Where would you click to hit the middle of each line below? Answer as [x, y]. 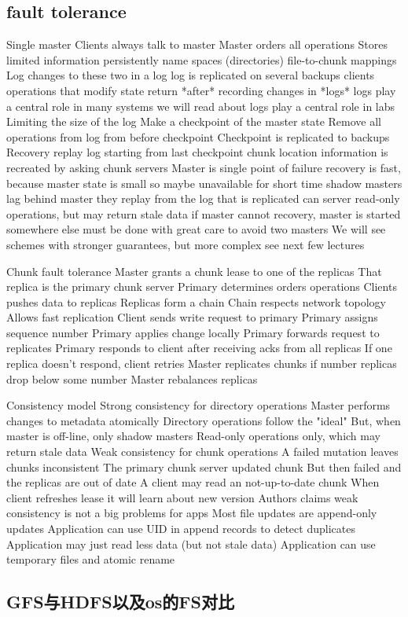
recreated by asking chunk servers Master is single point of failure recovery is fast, [204, 167]
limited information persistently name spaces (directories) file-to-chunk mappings [202, 59]
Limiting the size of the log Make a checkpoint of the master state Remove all [194, 121]
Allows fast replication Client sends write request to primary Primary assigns [192, 317]
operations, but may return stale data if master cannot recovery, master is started [204, 213]
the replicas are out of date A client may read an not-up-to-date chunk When [193, 482]
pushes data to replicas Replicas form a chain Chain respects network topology [197, 301]
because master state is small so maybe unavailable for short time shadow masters [204, 183]
